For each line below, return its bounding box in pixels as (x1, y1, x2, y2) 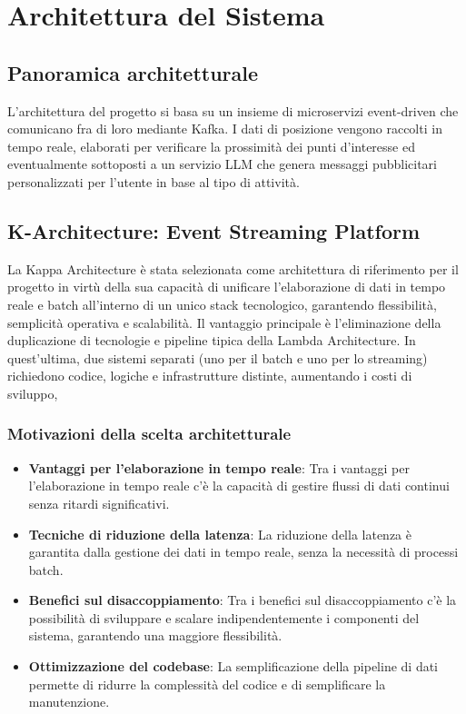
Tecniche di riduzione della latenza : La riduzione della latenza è (28, 524, 411, 543)
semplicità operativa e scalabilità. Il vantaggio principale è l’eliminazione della (7, 312, 441, 332)
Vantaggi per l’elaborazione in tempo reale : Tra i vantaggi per (28, 458, 410, 477)
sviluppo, (7, 383, 58, 402)
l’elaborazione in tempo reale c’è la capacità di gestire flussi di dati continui (28, 476, 450, 495)
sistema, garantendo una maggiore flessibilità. (28, 626, 283, 645)
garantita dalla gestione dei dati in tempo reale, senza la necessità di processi (28, 542, 459, 561)
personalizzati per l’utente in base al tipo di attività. (7, 172, 300, 191)
